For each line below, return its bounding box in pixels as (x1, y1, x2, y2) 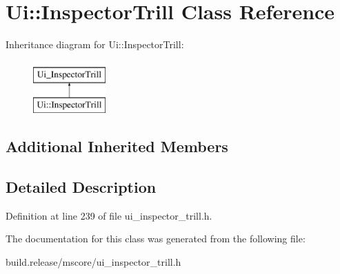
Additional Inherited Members (6, 136, 228, 157)
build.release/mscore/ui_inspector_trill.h (6, 255, 181, 269)
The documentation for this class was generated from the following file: (6, 231, 306, 246)
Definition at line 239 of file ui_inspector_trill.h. (6, 208, 212, 222)
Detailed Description (6, 176, 157, 198)
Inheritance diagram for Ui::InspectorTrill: (6, 37, 184, 52)
